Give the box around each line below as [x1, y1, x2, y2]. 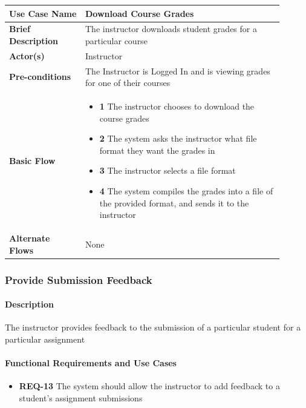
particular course [85, 34, 148, 47]
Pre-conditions [9, 70, 71, 83]
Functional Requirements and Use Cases [5, 357, 177, 369]
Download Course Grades [85, 7, 194, 19]
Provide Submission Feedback [5, 272, 152, 287]
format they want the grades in [99, 143, 215, 156]
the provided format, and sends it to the [99, 196, 249, 209]
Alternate [9, 232, 50, 245]
